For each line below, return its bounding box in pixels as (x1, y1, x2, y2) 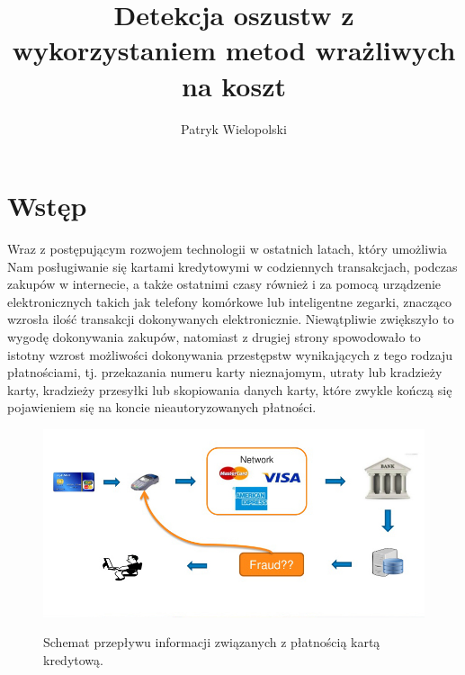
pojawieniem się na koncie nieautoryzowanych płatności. (7, 398, 317, 417)
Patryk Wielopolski (181, 119, 287, 138)
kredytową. (43, 650, 103, 669)
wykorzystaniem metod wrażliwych (12, 31, 456, 68)
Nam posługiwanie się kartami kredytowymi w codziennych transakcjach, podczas (7, 256, 458, 275)
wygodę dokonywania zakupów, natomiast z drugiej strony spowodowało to (7, 328, 421, 346)
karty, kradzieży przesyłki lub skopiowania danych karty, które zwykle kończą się (7, 380, 452, 399)
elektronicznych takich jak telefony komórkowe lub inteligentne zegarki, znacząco (7, 292, 452, 310)
